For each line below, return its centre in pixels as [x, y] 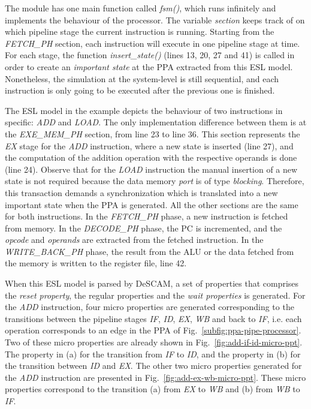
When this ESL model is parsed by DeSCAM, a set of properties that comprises [152, 283]
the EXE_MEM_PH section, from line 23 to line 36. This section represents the [153, 133]
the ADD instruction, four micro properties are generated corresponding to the [150, 307]
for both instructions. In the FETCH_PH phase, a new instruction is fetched [147, 216]
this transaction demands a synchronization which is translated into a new [141, 192]
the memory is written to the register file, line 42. [96, 263]
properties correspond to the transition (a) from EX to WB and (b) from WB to [153, 389]
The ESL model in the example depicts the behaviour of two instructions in [144, 110]
